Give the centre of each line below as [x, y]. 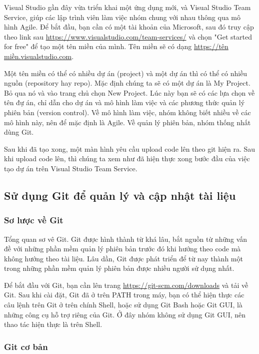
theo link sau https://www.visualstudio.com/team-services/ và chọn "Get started [128, 36]
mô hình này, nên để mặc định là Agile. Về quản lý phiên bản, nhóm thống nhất [127, 122]
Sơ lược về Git [34, 220]
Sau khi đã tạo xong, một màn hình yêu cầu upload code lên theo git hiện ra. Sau [130, 148]
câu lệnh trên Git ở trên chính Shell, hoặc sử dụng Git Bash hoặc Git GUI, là [123, 305]
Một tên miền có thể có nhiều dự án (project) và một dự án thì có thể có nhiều [126, 73]
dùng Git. [19, 132]
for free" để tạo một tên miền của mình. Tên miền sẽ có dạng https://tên [116, 46]
